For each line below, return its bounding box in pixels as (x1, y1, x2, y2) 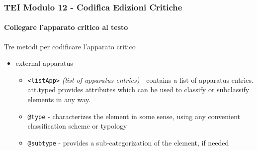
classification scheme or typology (27, 121, 127, 131)
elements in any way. (27, 94, 91, 105)
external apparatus (15, 58, 73, 68)
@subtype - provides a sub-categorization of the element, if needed (27, 137, 229, 148)
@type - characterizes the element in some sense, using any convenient (27, 111, 240, 121)
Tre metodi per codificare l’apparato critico (4, 41, 136, 51)
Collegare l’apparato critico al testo (4, 22, 128, 32)
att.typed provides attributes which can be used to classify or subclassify (27, 84, 250, 95)
